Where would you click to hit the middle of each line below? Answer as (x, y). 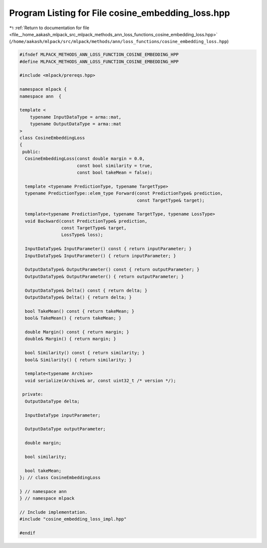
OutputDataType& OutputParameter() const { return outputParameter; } (112, 270)
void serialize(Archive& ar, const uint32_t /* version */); (101, 381)
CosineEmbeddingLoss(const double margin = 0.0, (85, 159)
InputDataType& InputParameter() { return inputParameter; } (101, 256)
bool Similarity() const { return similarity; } (85, 353)
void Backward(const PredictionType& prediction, (86, 221)
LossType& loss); (82, 235)
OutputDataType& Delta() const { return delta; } (86, 290)
